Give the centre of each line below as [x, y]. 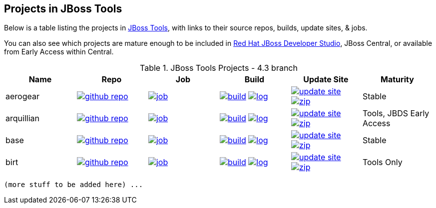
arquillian [22, 118]
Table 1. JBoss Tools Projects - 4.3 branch [219, 68]
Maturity [397, 80]
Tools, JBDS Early [396, 113]
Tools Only [382, 162]
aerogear [22, 97]
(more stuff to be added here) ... [74, 185]
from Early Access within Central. [59, 52]
